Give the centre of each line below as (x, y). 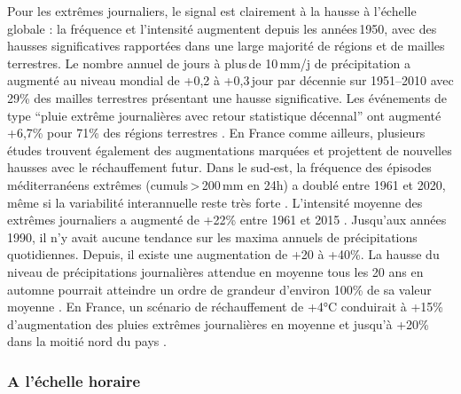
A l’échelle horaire (74, 380)
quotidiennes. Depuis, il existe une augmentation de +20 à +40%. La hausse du (223, 254)
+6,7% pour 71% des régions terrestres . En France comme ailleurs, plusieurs (216, 133)
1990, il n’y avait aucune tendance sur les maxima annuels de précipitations (212, 236)
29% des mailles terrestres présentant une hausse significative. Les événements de (227, 97)
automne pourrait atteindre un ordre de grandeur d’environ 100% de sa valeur (219, 289)
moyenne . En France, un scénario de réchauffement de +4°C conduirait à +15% (225, 307)
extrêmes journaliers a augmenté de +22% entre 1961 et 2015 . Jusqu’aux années (227, 220)
